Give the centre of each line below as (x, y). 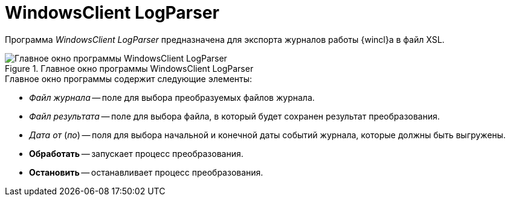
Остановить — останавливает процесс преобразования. (146, 172)
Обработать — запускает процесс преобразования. (136, 153)
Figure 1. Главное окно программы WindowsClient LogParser (129, 68)
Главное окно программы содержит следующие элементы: (129, 78)
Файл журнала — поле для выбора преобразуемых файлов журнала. (172, 97)
